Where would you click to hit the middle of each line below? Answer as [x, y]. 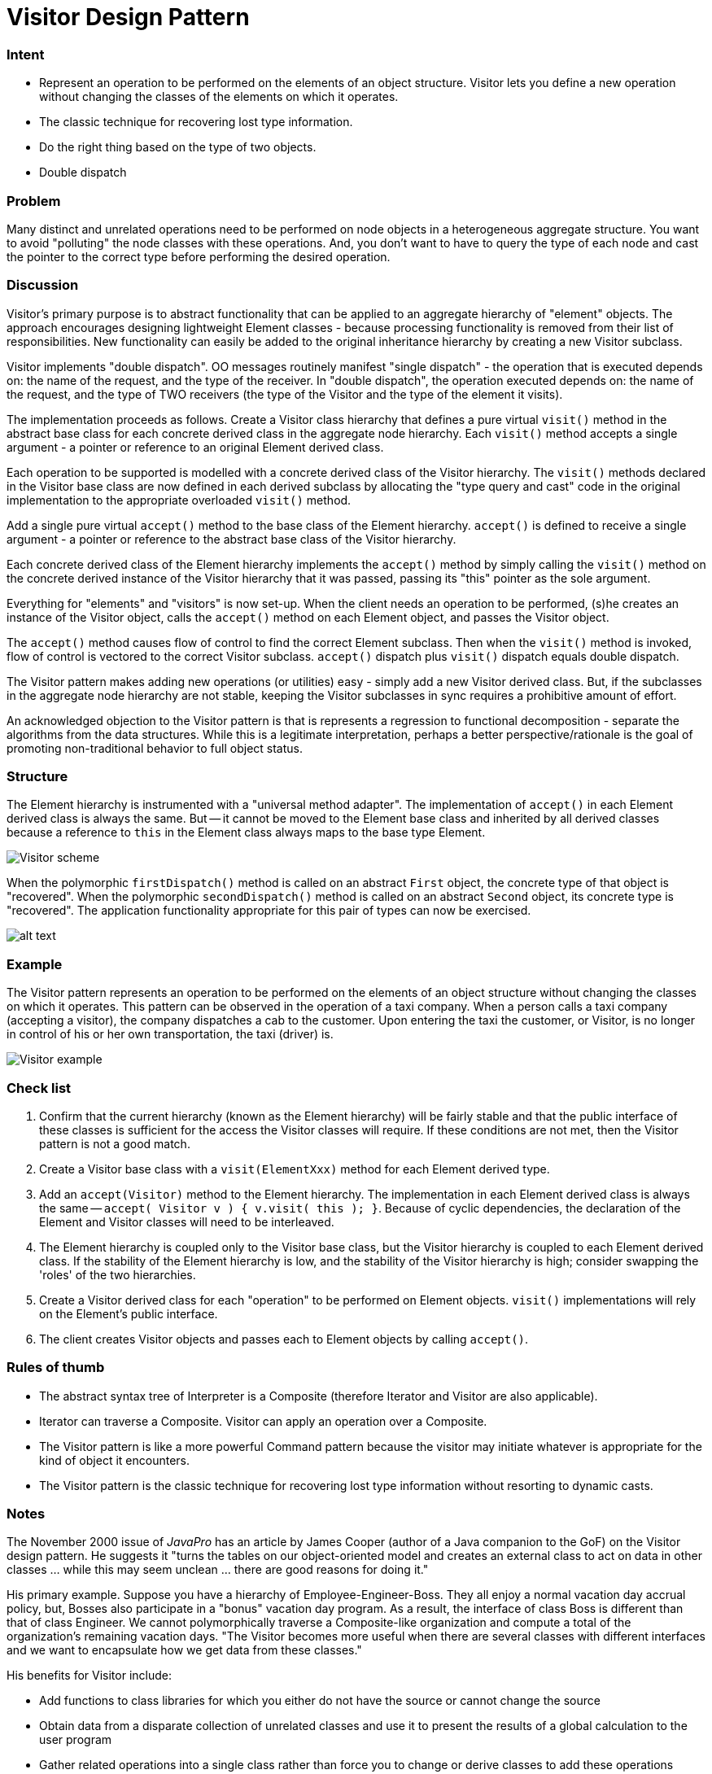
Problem [34, 201]
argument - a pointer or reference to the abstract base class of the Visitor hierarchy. [232, 539]
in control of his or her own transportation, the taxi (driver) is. [170, 1034]
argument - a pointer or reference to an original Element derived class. [195, 447]
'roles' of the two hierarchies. [118, 1274]
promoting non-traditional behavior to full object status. [155, 748]
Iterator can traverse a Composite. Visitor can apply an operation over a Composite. [263, 1421]
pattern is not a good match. [115, 1143]
